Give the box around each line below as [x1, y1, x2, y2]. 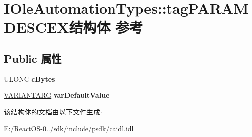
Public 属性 [4, 50, 62, 66]
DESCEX [4, 17, 69, 37]
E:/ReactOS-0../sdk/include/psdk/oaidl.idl [4, 123, 134, 133]
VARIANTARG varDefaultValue [4, 90, 110, 100]
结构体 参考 [69, 17, 143, 37]
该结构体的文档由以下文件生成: [4, 106, 102, 116]
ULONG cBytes [4, 73, 55, 84]
